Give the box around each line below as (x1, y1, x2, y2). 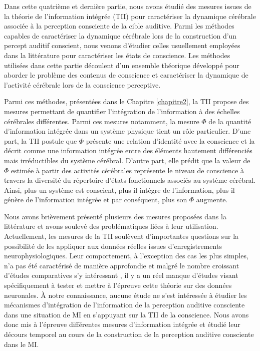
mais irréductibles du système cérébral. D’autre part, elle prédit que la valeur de (4, 155, 250, 165)
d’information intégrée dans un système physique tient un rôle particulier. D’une (4, 126, 251, 136)
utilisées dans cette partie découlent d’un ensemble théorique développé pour (4, 60, 239, 70)
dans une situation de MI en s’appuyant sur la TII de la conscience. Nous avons (4, 309, 249, 319)
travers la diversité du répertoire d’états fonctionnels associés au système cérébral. (4, 175, 256, 185)
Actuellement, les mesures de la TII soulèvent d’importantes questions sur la (4, 231, 239, 241)
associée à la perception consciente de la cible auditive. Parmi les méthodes (4, 21, 234, 31)
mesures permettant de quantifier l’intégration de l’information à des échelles (4, 106, 240, 116)
